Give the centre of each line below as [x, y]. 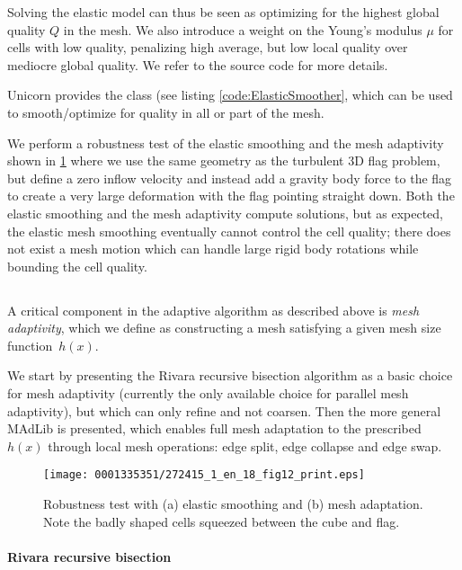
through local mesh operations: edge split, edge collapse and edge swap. [245, 445]
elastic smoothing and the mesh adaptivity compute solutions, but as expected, [226, 213]
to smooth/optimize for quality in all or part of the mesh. [166, 112]
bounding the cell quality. [77, 266]
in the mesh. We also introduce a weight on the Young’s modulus [243, 29]
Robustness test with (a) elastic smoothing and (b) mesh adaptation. [233, 504]
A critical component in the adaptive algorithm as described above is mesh [213, 310]
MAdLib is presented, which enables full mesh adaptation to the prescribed [214, 428]
